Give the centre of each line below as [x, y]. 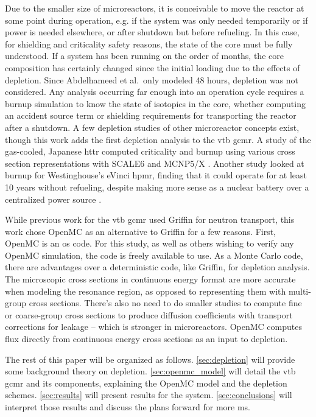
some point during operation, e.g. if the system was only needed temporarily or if [156, 20]
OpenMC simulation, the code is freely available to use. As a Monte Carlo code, [154, 255]
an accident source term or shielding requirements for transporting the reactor [151, 115]
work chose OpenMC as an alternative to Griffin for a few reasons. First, [141, 231]
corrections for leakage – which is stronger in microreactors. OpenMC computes [153, 327]
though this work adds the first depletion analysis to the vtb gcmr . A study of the [158, 139]
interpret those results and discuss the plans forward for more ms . [128, 407]
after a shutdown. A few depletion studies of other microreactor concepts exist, [152, 127]
